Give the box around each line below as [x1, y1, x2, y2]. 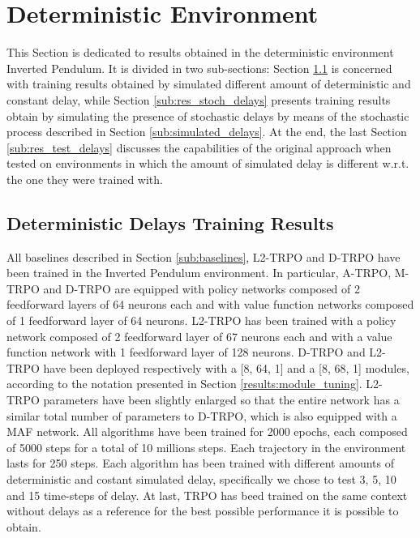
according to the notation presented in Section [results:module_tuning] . [6, 375, 362, 392]
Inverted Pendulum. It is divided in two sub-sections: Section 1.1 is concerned [6, 59, 392, 76]
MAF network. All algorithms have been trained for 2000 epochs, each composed [6, 423, 408, 440]
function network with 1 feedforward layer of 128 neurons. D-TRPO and [6, 344, 366, 361]
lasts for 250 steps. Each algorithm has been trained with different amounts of [6, 455, 394, 472]
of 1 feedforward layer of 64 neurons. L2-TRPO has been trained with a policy [6, 312, 396, 329]
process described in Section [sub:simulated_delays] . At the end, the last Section [6, 123, 407, 140]
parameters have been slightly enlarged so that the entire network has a [43, 391, 400, 408]
